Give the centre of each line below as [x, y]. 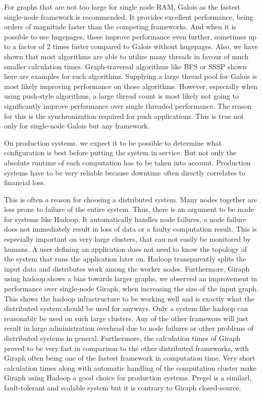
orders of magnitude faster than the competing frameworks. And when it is [120, 27]
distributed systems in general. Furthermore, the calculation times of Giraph [122, 338]
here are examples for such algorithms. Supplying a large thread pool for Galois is [131, 76]
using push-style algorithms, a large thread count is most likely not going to [121, 96]
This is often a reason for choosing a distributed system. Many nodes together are [131, 199]
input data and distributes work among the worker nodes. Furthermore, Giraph [127, 268]
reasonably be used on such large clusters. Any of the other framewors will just [126, 318]
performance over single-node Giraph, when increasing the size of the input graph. [131, 289]
